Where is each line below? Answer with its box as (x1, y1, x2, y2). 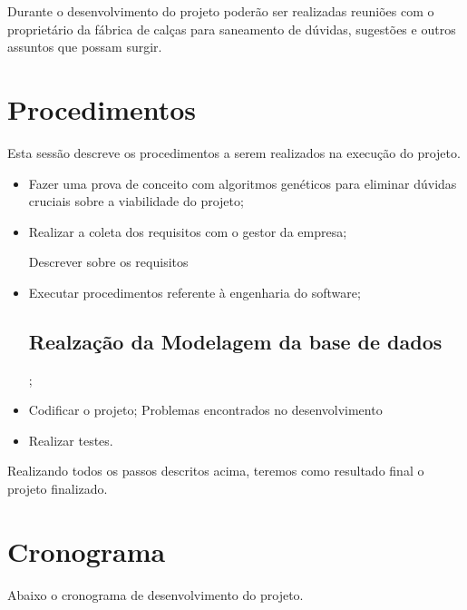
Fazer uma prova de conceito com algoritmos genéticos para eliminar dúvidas (28, 173, 457, 192)
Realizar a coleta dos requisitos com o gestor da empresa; (28, 221, 347, 241)
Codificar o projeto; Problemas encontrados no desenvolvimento (28, 400, 383, 419)
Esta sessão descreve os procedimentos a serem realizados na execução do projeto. (7, 143, 461, 162)
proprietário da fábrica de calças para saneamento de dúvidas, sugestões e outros (7, 19, 456, 38)
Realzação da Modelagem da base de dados (28, 327, 443, 355)
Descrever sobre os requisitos (28, 252, 189, 271)
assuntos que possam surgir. (7, 37, 162, 56)
